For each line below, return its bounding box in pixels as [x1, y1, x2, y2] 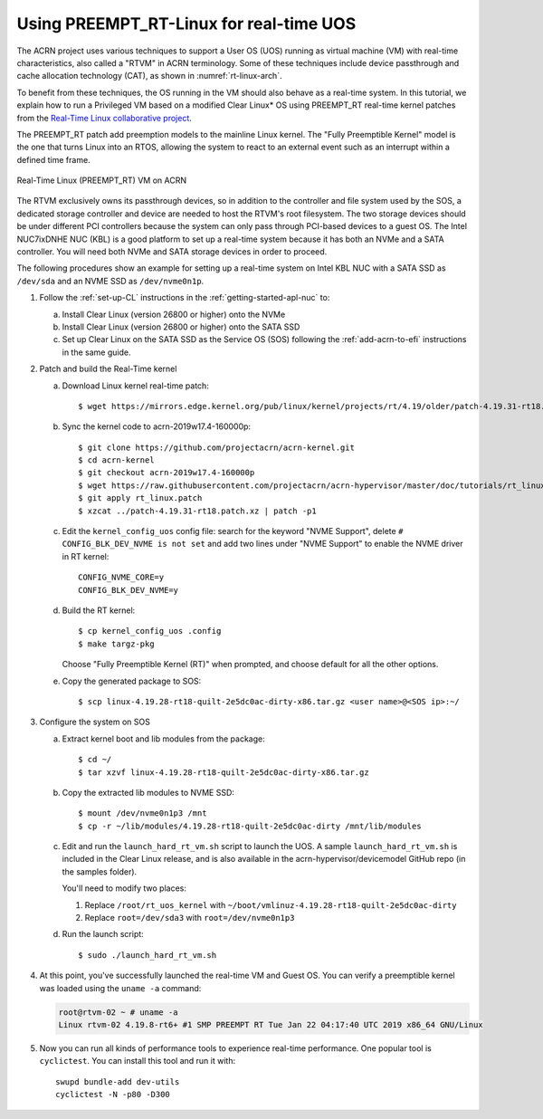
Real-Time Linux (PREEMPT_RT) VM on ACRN [16, 175, 187, 186]
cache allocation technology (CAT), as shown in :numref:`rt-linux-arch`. [16, 71, 282, 81]
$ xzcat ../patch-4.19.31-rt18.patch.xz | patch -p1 [78, 505, 317, 516]
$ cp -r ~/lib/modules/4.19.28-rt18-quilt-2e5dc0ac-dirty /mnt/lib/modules [78, 820, 422, 831]
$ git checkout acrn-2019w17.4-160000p [78, 467, 255, 478]
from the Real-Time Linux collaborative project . [16, 112, 192, 123]
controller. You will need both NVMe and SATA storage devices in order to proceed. [16, 246, 328, 257]
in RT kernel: [62, 550, 110, 561]
